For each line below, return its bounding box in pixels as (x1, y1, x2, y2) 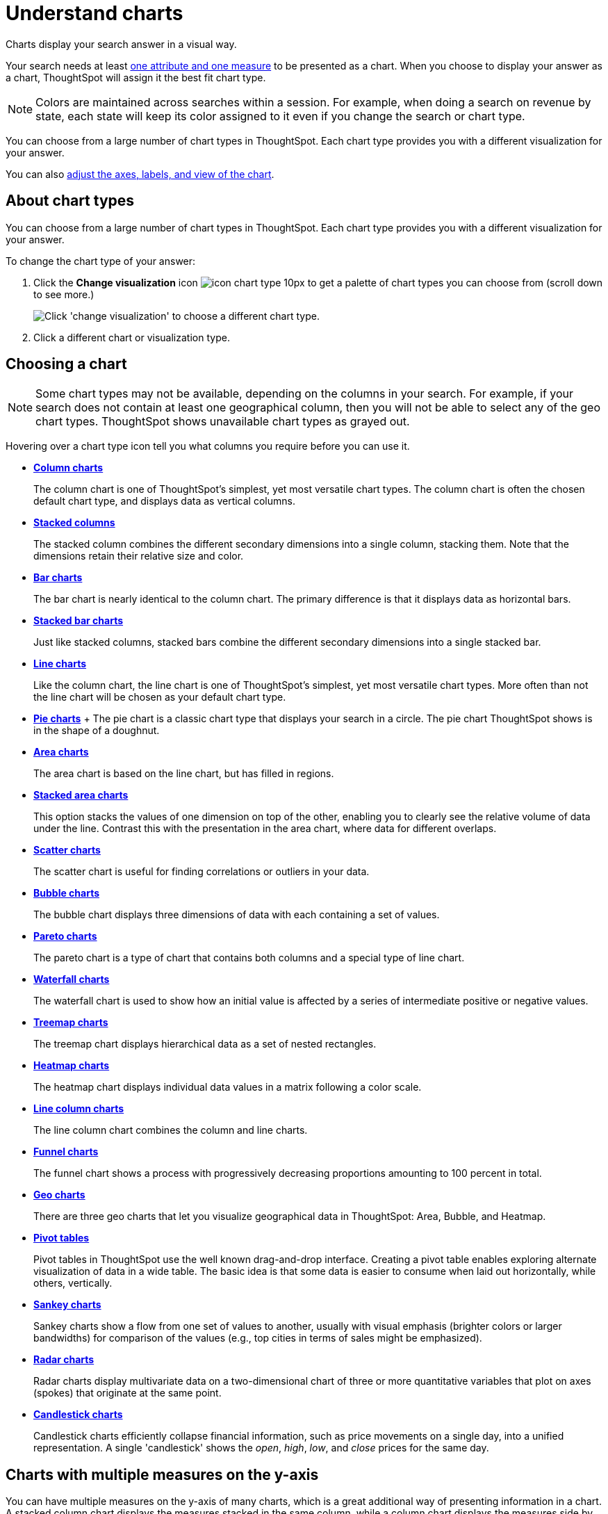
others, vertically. (33, 1277, 113, 1289)
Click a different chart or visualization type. (33, 331, 230, 343)
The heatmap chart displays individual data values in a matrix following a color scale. (33, 1081, 422, 1093)
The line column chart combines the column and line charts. (33, 1124, 308, 1137)
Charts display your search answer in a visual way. (6, 38, 237, 50)
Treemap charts (33, 1016, 108, 1029)
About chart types (6, 192, 135, 210)
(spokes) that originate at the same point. (33, 1387, 222, 1399)
